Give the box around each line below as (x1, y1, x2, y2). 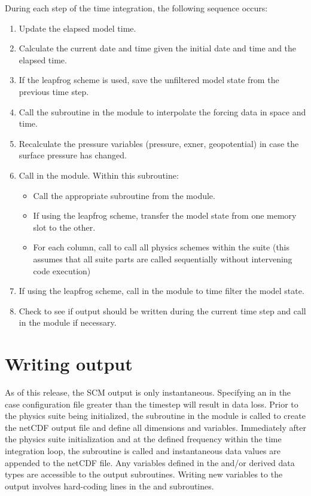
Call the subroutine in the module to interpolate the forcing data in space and (19, 105, 306, 118)
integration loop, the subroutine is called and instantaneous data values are (5, 444, 280, 457)
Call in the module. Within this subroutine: (19, 169, 179, 181)
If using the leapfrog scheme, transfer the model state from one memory (33, 209, 297, 222)
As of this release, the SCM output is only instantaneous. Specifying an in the (5, 386, 291, 398)
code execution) (33, 264, 91, 277)
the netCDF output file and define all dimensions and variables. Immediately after (5, 421, 306, 433)
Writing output (5, 351, 133, 376)
